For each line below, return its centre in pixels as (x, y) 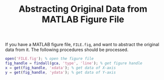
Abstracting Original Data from (83, 9)
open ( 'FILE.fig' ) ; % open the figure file (49, 59)
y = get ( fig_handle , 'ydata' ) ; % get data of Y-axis (61, 72)
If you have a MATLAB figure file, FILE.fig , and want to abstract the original (82, 45)
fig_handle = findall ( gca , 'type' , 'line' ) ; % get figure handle (74, 63)
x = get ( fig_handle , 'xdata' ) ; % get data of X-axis (61, 68)
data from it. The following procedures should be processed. (67, 50)
